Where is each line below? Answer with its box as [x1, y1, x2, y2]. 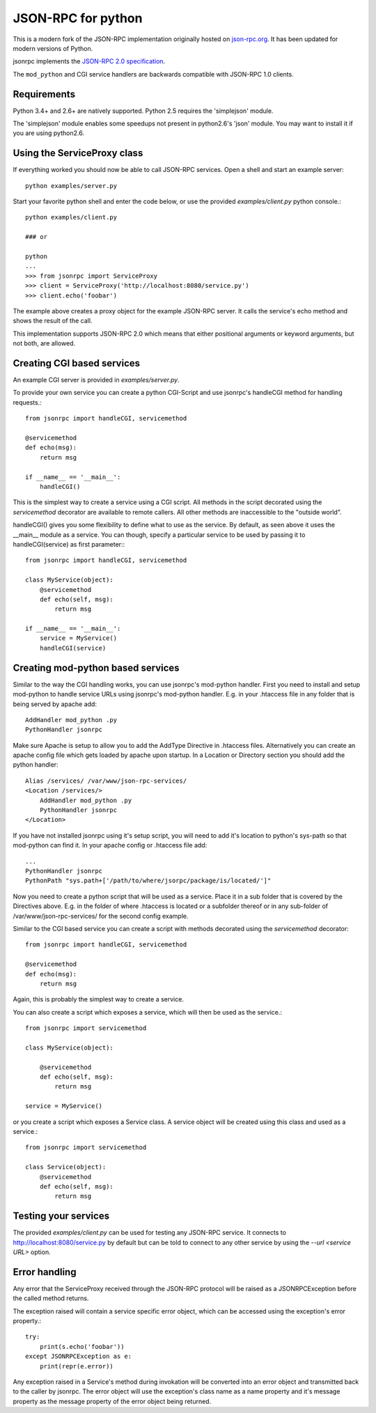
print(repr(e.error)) [39, 1362, 114, 1370]
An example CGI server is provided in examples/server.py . [13, 376, 180, 384]
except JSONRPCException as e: [25, 1352, 132, 1361]
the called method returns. [13, 1294, 89, 1302]
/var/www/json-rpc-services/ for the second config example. [13, 912, 189, 920]
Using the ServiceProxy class [13, 147, 143, 159]
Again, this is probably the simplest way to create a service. [13, 995, 185, 1004]
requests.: [13, 398, 42, 407]
